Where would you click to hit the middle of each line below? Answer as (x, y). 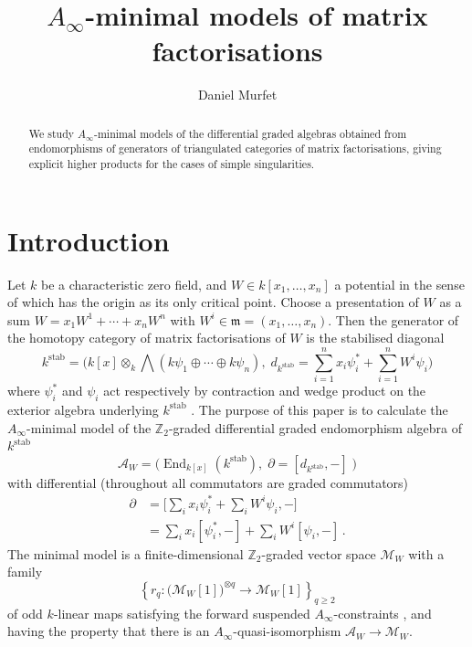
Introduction (89, 240)
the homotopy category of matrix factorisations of (147, 338)
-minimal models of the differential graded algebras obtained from (250, 133)
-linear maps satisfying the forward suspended (182, 613)
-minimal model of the (89, 427)
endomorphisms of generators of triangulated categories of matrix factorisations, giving (235, 148)
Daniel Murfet (237, 95)
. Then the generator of (393, 319)
